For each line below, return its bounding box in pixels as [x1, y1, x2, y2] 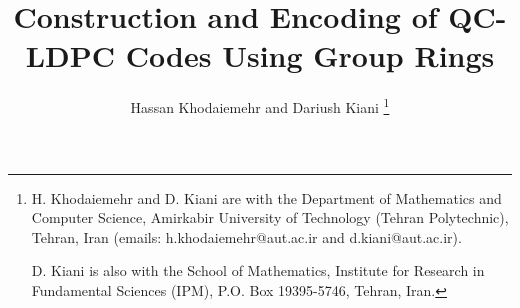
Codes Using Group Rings [125, 35, 495, 76]
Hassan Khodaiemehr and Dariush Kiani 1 [130, 94, 390, 117]
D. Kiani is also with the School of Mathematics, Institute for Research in [31, 260, 485, 281]
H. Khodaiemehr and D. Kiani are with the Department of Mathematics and [31, 187, 502, 208]
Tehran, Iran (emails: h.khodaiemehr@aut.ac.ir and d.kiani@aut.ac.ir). [31, 226, 462, 247]
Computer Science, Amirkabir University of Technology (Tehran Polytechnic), [31, 207, 509, 228]
